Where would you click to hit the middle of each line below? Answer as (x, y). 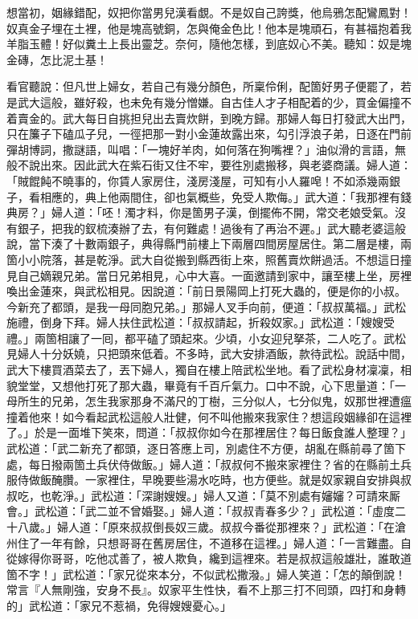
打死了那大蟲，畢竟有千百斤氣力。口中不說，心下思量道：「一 (245, 385)
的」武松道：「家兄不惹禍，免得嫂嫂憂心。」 (119, 605)
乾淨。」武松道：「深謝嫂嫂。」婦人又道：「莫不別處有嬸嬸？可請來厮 (225, 495)
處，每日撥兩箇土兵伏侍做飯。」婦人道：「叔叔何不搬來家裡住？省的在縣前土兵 (209, 464)
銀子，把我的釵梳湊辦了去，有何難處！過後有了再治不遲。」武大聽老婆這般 (211, 228)
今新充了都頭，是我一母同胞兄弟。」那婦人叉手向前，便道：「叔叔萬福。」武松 (206, 306)
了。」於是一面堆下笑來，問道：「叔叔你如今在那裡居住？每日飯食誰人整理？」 (209, 432)
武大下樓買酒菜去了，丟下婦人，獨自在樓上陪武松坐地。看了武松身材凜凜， (203, 370)
